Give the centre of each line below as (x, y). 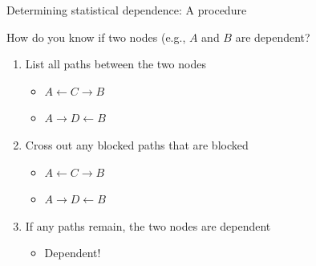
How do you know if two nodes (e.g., (96, 37)
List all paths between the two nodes (115, 64)
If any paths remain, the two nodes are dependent (148, 225)
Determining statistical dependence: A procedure (127, 10)
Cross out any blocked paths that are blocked (137, 144)
